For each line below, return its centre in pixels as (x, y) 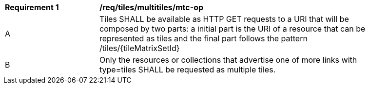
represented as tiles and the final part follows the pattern (204, 38)
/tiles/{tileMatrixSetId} (140, 48)
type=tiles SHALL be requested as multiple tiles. (188, 70)
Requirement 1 (32, 7)
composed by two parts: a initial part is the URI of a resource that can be (233, 29)
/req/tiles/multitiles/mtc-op (152, 7)
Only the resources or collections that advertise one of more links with (228, 60)
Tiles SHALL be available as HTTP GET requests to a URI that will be (224, 19)
